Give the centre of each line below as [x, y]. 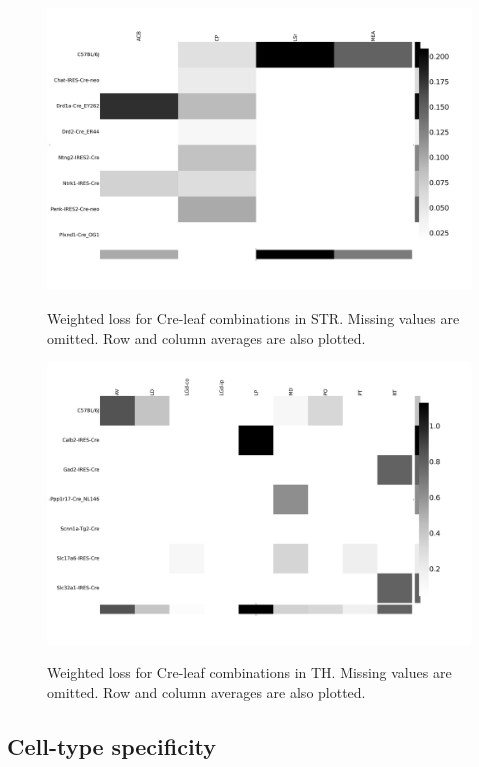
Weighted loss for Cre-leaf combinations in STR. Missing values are [253, 317]
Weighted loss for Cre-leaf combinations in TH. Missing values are [249, 672]
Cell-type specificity [112, 745]
